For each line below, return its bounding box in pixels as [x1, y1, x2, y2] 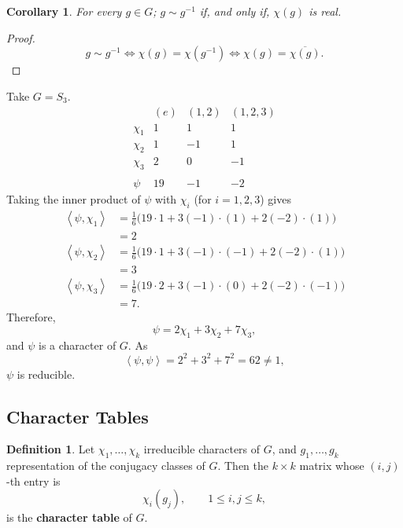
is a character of [39, 336, 116, 353]
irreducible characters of [143, 441, 261, 457]
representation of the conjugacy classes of [6, 457, 205, 474]
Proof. [6, 29, 35, 46]
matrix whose [299, 457, 364, 474]
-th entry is [6, 472, 61, 489]
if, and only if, [199, 3, 270, 19]
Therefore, [6, 309, 56, 325]
